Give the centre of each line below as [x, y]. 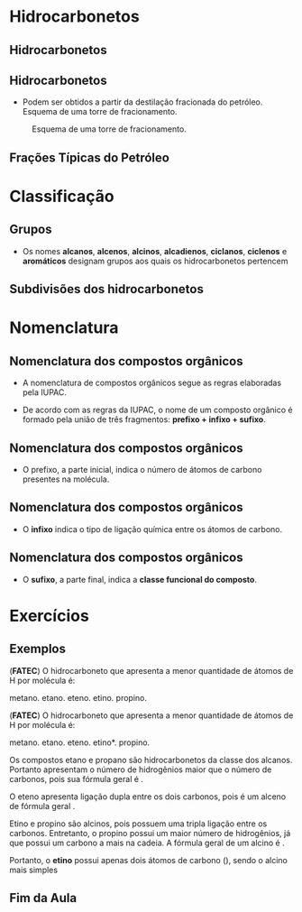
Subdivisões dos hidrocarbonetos [107, 289]
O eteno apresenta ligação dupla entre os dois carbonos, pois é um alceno [148, 797]
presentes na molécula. [66, 479]
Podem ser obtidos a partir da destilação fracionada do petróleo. [142, 102]
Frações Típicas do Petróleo [89, 157]
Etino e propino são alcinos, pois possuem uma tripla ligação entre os [138, 824]
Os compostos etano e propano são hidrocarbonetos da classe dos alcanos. [151, 760]
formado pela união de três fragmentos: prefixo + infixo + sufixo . [144, 419]
